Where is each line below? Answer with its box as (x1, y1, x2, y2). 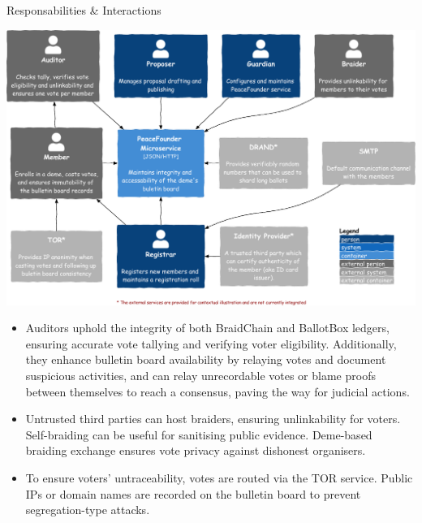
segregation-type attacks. (25, 501, 150, 518)
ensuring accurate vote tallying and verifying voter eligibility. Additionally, (25, 335, 397, 352)
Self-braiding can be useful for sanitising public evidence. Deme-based (25, 426, 372, 443)
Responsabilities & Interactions (6, 2, 161, 18)
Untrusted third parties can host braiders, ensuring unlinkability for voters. (25, 410, 401, 427)
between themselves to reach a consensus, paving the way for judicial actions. (25, 383, 410, 400)
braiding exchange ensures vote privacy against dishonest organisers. (25, 442, 366, 459)
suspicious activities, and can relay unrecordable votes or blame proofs (25, 367, 376, 384)
